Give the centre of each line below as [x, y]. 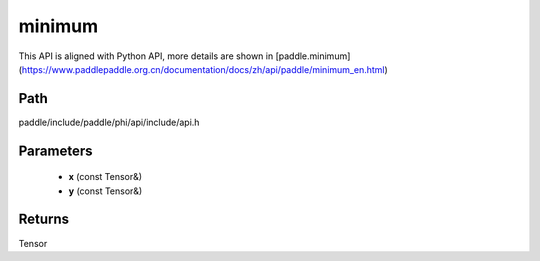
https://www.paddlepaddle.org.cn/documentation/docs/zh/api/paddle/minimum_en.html [203, 69]
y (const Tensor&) [105, 191]
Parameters [55, 150]
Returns [44, 219]
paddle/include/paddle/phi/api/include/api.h [109, 122]
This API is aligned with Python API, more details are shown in [146, 56]
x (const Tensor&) [105, 177]
